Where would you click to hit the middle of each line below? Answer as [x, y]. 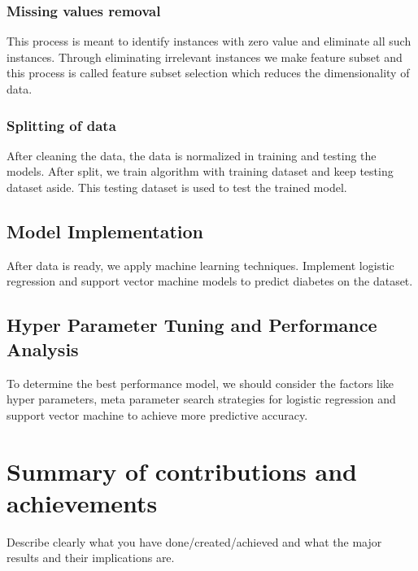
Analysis [43, 349]
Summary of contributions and [182, 471]
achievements [82, 502]
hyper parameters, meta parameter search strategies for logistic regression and [201, 399]
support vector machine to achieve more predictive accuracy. [157, 414]
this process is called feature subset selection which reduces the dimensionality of [208, 73]
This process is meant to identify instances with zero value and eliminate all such [209, 41]
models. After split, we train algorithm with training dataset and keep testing [200, 171]
